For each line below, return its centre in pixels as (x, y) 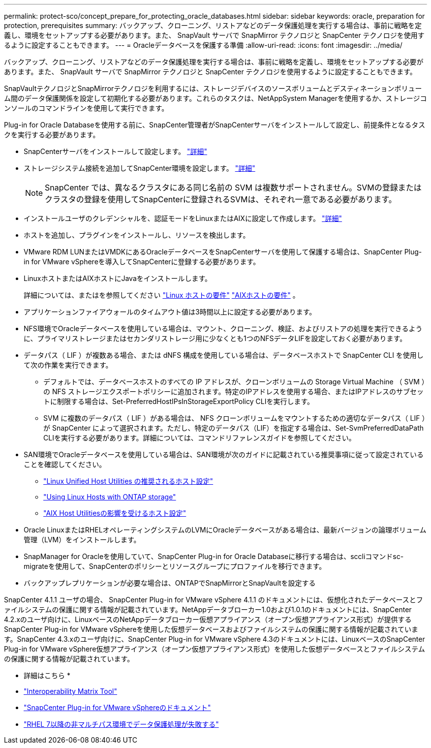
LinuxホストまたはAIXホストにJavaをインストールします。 (118, 278)
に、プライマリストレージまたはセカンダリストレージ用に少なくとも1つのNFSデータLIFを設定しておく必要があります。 (215, 338)
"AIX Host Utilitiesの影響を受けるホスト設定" (115, 513)
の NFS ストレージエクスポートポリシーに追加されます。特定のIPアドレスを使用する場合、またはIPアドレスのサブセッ (233, 391)
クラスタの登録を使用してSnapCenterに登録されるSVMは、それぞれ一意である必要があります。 (221, 199)
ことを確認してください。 (65, 464)
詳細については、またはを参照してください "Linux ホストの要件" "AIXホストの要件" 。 (162, 295)
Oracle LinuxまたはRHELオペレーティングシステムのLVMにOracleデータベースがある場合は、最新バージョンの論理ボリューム (225, 530)
